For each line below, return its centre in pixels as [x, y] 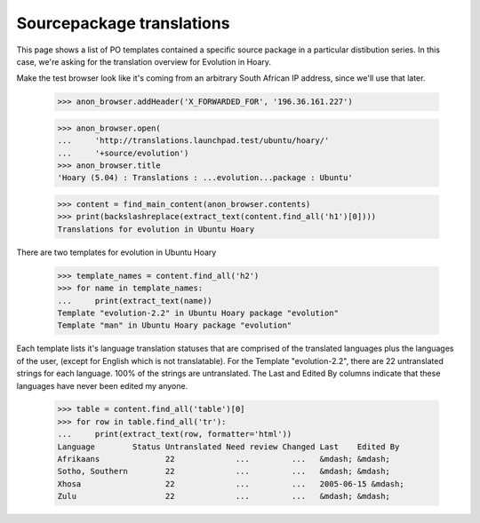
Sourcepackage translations [123, 23]
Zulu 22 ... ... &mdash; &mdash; [224, 496]
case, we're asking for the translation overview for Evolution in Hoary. [144, 61]
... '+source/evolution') [123, 153]
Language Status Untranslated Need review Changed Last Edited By [228, 447]
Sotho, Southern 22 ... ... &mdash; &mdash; [224, 471]
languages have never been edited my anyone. [102, 385]
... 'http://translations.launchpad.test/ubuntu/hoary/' [193, 141]
